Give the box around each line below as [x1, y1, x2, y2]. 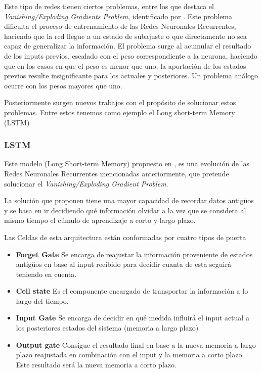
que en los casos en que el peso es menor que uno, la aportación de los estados [4, 60, 246, 71]
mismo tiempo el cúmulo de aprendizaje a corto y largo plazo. [4, 215, 196, 225]
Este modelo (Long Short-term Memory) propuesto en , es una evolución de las [4, 158, 250, 169]
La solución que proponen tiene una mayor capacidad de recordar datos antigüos [4, 195, 254, 206]
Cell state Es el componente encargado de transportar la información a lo [16, 286, 248, 296]
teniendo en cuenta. [16, 268, 77, 279]
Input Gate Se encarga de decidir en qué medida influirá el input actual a [16, 312, 249, 323]
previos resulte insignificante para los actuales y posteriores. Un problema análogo [4, 70, 258, 81]
